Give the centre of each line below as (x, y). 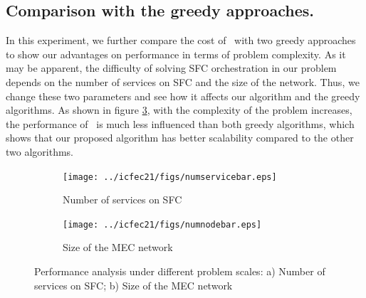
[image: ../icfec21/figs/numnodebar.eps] (162, 224)
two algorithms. (40, 151)
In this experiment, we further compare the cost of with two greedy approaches (181, 40)
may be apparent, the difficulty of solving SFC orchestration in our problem (171, 68)
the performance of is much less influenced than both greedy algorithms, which (180, 123)
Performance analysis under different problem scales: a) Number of (180, 271)
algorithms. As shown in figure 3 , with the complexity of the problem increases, (179, 110)
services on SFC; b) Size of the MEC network (134, 285)
